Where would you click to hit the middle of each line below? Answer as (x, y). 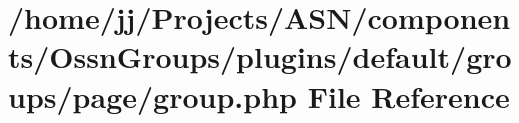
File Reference (408, 95)
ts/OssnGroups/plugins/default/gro (260, 56)
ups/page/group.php (152, 95)
